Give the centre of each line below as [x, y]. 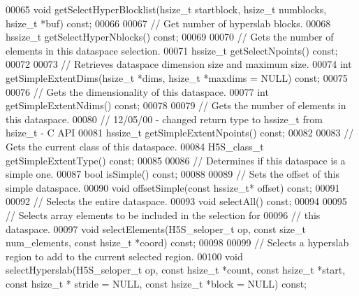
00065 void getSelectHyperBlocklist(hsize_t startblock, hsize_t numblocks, [166, 9]
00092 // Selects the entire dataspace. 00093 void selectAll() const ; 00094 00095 [176, 201]
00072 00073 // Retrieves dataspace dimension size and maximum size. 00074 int [179, 64]
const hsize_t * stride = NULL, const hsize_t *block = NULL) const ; [156, 283]
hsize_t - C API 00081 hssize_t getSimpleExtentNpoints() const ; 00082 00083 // [180, 133]
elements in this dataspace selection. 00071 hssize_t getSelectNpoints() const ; [172, 50]
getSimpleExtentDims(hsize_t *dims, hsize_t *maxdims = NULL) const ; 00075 [177, 77]
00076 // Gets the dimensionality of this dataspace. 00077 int [137, 91]
